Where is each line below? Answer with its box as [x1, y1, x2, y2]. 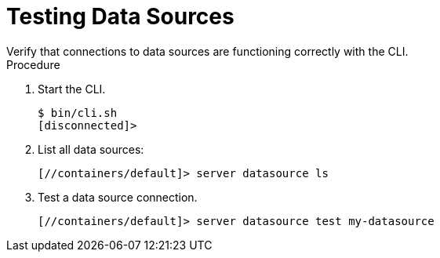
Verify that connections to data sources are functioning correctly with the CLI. [6, 44, 409, 58]
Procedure [6, 57, 60, 71]
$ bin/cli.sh [38, 106, 118, 119]
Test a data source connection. [38, 190, 198, 204]
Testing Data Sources [6, 3, 235, 30]
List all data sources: [38, 142, 144, 156]
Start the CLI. [38, 82, 106, 96]
